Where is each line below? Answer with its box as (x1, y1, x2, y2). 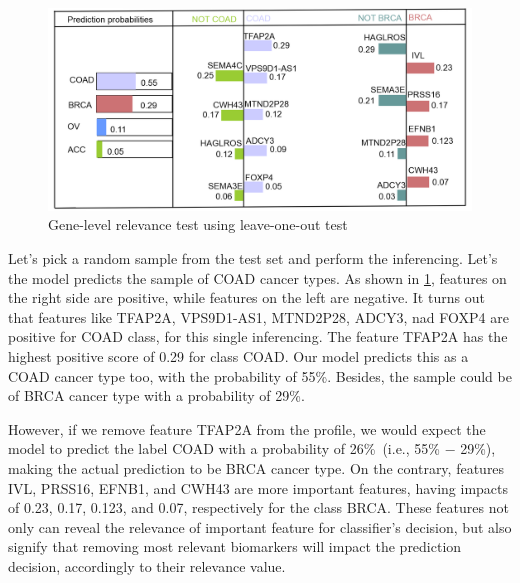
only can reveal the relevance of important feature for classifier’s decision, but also (8, 516, 512, 537)
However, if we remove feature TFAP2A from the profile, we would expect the (8, 418, 486, 439)
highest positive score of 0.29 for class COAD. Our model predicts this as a (8, 346, 469, 367)
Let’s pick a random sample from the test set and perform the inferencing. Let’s (8, 248, 498, 269)
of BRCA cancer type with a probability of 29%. (8, 385, 305, 406)
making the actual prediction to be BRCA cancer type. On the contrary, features (8, 458, 505, 479)
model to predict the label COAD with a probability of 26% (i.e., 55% (8, 438, 440, 459)
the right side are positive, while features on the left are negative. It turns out (8, 287, 485, 308)
